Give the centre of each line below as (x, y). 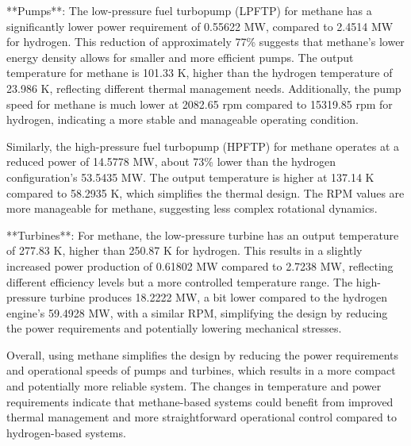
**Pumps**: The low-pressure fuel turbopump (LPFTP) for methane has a (189, 10)
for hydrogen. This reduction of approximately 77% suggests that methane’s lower (205, 42)
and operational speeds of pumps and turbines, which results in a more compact (201, 370)
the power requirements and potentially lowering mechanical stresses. (174, 328)
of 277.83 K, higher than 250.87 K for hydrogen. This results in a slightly (184, 250)
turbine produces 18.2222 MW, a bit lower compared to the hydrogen (219, 297)
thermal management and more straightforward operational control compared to (202, 417)
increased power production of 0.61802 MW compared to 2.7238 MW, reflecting (200, 265)
